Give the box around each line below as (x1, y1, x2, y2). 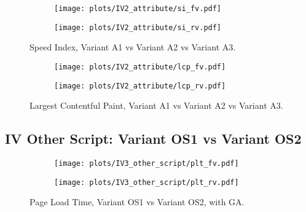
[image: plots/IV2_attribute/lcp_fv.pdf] (54, 62, 226, 71)
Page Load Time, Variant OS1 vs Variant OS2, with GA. (29, 195, 245, 208)
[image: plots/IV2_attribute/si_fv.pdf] (54, 4, 222, 13)
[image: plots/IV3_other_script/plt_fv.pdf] (54, 159, 239, 168)
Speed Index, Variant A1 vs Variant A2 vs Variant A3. (29, 41, 236, 53)
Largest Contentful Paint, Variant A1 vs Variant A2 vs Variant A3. (29, 99, 283, 112)
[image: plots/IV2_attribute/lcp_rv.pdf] (54, 81, 226, 90)
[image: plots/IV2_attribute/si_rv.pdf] (54, 23, 222, 32)
